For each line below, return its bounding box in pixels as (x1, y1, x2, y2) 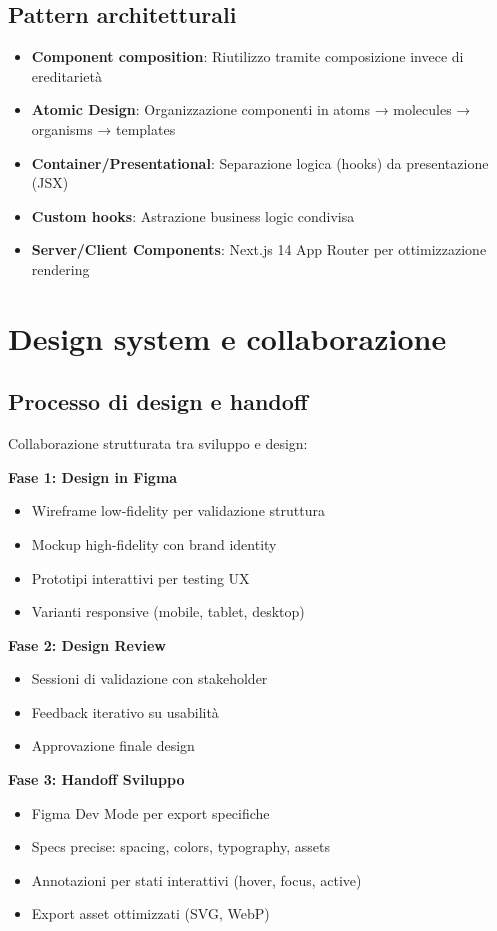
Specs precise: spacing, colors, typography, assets (31, 836, 330, 857)
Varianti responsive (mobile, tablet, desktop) (31, 601, 305, 622)
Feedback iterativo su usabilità (31, 701, 219, 722)
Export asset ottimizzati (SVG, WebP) (31, 903, 270, 924)
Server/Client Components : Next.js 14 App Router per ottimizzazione (31, 239, 487, 260)
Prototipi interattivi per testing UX (31, 567, 250, 588)
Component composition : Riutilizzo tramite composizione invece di (31, 46, 464, 67)
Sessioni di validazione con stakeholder (31, 668, 268, 689)
